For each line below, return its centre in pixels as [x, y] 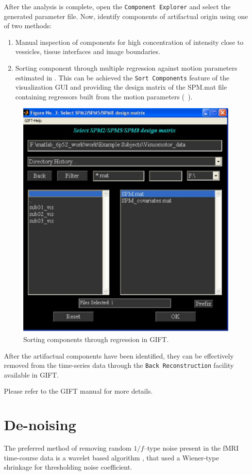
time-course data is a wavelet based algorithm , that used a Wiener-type [111, 457]
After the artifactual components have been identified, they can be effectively [119, 355]
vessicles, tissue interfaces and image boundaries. [88, 51]
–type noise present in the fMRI [191, 448]
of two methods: [28, 26]
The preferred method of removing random [68, 448]
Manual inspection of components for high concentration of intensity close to [129, 42]
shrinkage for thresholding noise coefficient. [68, 467]
